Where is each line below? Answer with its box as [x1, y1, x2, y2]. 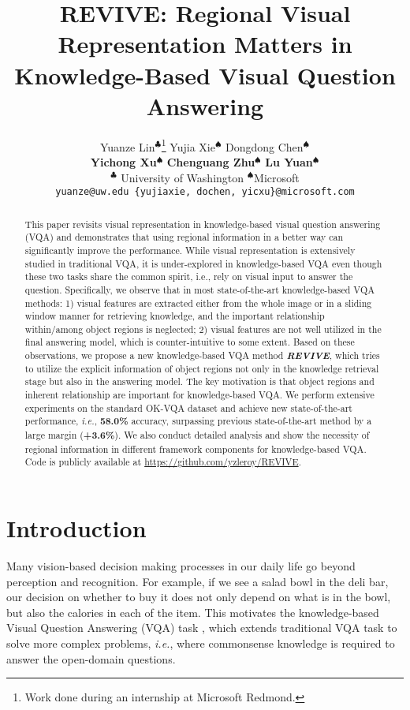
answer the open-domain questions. [6, 650, 176, 667]
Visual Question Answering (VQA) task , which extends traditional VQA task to [6, 619, 397, 636]
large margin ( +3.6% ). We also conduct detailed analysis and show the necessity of [24, 428, 370, 443]
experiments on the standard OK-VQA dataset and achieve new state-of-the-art [24, 401, 352, 414]
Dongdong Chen [225, 138, 304, 155]
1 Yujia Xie [161, 136, 215, 155]
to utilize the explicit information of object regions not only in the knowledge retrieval [24, 361, 379, 375]
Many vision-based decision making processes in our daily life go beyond [6, 557, 356, 574]
